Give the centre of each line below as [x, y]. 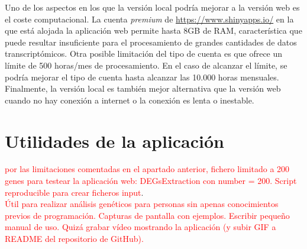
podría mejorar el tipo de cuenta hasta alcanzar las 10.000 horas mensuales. [142, 77]
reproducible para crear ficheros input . [74, 192]
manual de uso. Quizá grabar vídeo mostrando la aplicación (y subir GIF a [140, 227]
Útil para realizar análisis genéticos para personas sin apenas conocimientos [142, 204]
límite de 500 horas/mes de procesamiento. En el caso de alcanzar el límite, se [146, 65]
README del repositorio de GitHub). [74, 239]
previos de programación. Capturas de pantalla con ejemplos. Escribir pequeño [147, 215]
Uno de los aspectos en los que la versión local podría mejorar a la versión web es [152, 7]
